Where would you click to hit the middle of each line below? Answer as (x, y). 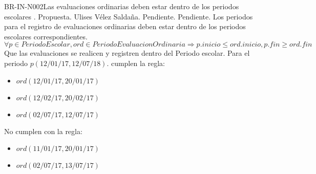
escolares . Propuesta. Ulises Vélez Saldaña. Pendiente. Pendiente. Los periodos (129, 16)
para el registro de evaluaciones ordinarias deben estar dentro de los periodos (125, 26)
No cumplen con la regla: (43, 131)
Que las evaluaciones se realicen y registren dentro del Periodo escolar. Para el (127, 53)
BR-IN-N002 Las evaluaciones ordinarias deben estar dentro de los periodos (122, 6)
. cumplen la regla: (136, 63)
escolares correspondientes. (46, 36)
